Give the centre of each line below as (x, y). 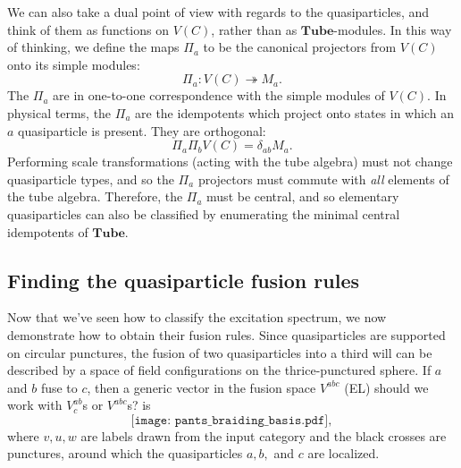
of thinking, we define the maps (93, 47)
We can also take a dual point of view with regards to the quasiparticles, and (218, 12)
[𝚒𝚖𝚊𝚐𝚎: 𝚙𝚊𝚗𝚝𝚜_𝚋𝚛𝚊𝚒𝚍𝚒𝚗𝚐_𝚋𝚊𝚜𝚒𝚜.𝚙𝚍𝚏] (230, 420)
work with (35, 405)
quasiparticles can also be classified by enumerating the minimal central (204, 213)
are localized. (344, 453)
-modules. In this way (393, 29)
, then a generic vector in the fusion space (201, 387)
